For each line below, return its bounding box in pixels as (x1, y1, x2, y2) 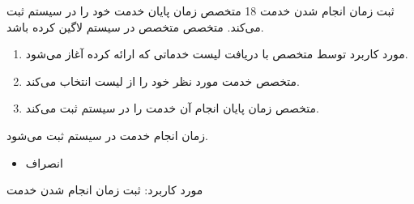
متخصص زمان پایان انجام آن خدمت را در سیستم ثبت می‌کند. (25, 100, 319, 117)
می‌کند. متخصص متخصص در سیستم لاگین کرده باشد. (6, 18, 264, 35)
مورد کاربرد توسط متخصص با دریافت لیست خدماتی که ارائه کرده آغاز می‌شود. (25, 45, 408, 62)
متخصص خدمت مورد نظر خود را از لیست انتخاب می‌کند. (25, 72, 300, 89)
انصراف (25, 154, 63, 171)
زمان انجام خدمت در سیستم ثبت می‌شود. (6, 126, 208, 143)
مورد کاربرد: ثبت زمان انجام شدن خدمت (6, 181, 203, 198)
